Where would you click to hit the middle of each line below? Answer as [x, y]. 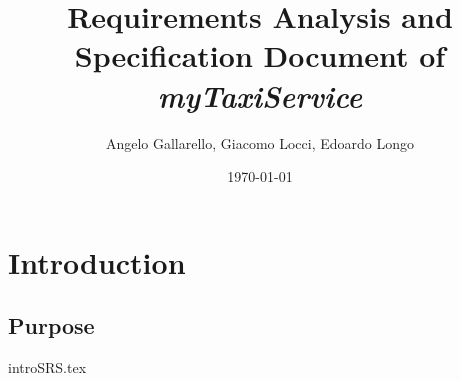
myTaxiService [260, 95]
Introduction [97, 261]
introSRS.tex [47, 367]
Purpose [51, 325]
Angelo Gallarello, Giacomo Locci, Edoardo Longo [260, 142]
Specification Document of [260, 55]
